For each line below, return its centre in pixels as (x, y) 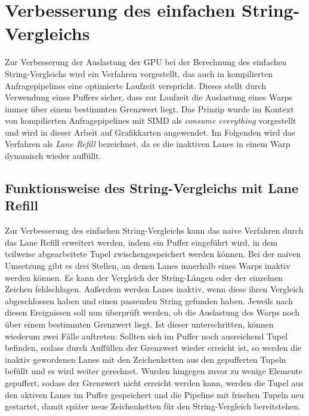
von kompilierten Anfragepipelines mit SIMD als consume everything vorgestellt (151, 120)
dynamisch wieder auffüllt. (53, 156)
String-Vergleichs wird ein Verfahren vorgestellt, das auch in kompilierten (139, 73)
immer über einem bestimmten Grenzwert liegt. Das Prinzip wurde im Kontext (149, 108)
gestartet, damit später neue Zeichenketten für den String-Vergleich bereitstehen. (153, 406)
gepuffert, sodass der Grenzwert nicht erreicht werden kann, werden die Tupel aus (154, 382)
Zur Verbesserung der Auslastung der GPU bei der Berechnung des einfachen (146, 62)
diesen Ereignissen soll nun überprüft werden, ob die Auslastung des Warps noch (152, 312)
